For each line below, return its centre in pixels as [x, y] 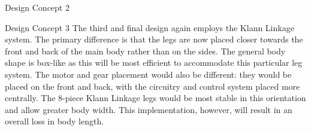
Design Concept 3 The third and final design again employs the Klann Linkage [150, 27]
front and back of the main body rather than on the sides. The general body [145, 51]
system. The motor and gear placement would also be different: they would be [148, 74]
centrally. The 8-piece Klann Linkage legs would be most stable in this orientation [155, 98]
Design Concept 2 [37, 7]
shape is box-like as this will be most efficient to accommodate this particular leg [154, 63]
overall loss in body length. [55, 121]
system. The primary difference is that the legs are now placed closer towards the [154, 39]
